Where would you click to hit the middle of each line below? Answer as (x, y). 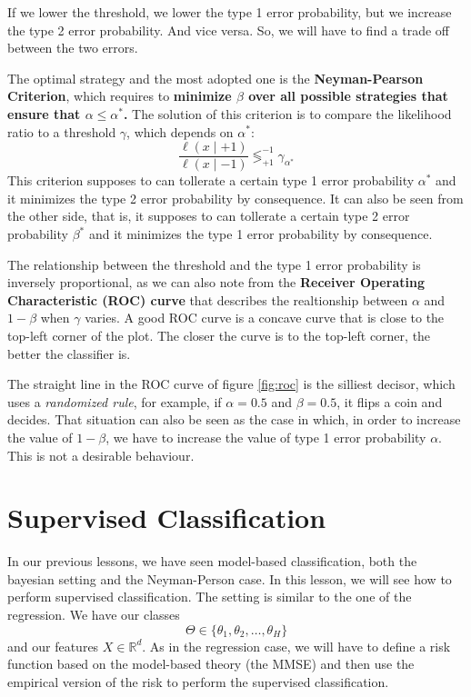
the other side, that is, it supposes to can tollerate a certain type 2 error (209, 216)
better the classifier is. (69, 353)
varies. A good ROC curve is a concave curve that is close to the (265, 318)
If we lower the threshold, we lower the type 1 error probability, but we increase (230, 12)
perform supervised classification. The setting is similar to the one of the (210, 597)
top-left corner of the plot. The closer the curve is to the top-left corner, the (219, 335)
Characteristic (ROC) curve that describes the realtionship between (208, 299)
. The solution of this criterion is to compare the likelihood (287, 113)
